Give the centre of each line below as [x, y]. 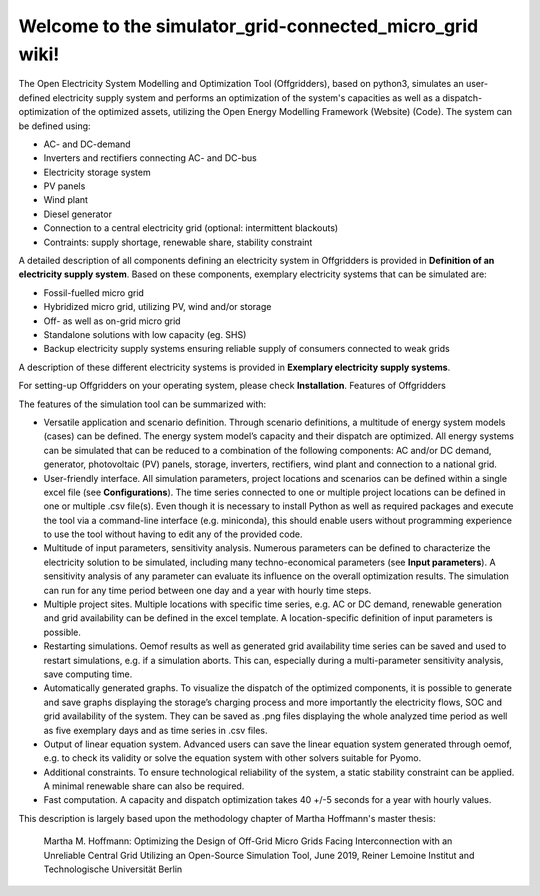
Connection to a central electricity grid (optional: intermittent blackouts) [191, 228]
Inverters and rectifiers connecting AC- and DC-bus [150, 158]
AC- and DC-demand [87, 144]
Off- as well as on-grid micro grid [112, 321]
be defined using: [54, 126]
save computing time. [88, 674]
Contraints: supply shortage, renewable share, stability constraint [178, 242]
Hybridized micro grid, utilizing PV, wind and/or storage [157, 307]
